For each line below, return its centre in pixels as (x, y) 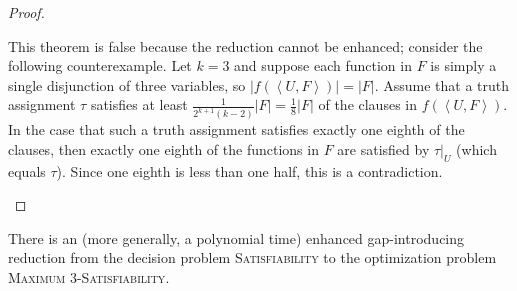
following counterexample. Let (100, 65)
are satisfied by (383, 148)
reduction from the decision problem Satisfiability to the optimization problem (252, 257)
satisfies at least (139, 104)
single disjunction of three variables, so (127, 84)
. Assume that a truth (442, 84)
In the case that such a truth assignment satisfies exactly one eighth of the (236, 129)
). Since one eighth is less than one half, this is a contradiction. (249, 170)
